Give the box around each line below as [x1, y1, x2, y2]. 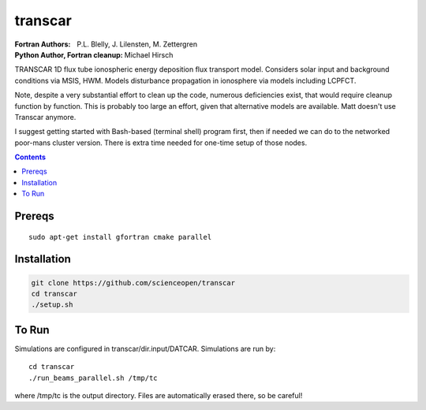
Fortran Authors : [14, 39, 71, 49]
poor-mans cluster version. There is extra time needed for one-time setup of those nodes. [14, 138, 308, 147]
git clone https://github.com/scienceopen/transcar [31, 278, 236, 287]
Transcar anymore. [14, 112, 77, 121]
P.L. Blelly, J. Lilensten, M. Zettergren [77, 39, 197, 49]
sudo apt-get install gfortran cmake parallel [28, 233, 212, 241]
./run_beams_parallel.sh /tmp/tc [28, 373, 158, 382]
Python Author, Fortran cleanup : [14, 50, 124, 59]
